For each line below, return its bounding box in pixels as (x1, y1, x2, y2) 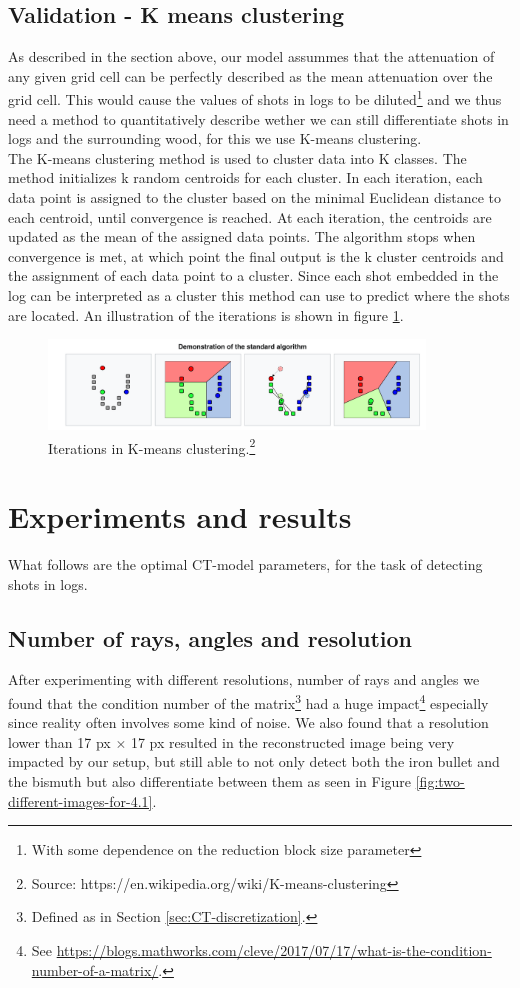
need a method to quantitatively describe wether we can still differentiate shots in (8, 108, 509, 129)
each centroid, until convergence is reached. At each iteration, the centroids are (8, 206, 492, 227)
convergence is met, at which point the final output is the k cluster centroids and (8, 245, 504, 266)
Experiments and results (8, 495, 352, 536)
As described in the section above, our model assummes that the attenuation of (8, 46, 495, 67)
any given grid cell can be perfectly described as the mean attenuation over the (8, 65, 493, 86)
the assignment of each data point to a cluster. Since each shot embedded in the (8, 265, 499, 286)
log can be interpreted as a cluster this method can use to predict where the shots (8, 284, 510, 305)
